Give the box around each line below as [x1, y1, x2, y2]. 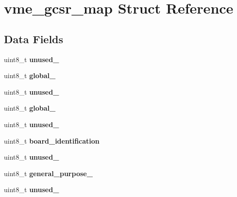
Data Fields [4, 31, 64, 46]
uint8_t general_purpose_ [4, 168, 93, 178]
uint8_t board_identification [4, 135, 100, 146]
